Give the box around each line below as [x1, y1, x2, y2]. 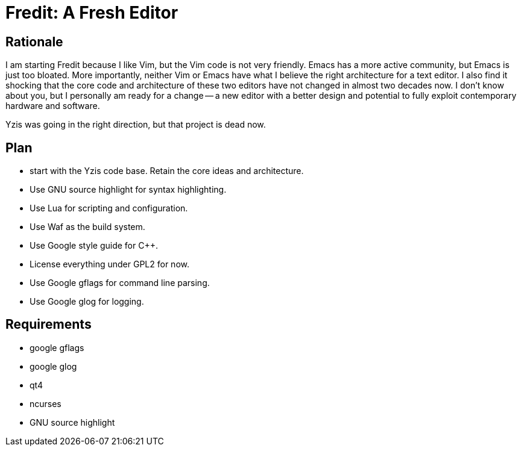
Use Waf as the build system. [30, 222, 145, 232]
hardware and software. [5, 101, 100, 111]
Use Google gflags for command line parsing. [30, 278, 210, 288]
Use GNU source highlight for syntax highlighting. [30, 184, 227, 195]
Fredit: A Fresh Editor [5, 2, 178, 23]
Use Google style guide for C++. [30, 240, 158, 251]
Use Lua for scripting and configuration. [30, 203, 188, 214]
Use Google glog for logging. [30, 296, 144, 307]
